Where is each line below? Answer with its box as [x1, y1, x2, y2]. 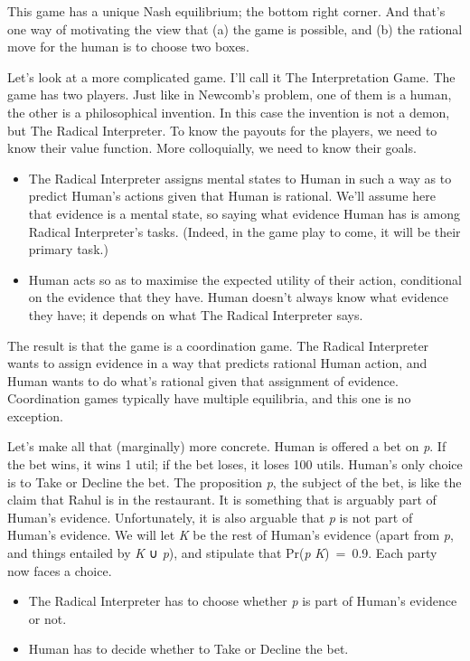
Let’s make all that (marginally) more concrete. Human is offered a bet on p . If [7, 437, 446, 456]
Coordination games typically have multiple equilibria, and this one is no [7, 389, 411, 408]
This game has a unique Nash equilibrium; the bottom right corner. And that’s [7, 2, 446, 20]
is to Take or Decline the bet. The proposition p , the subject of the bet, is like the [7, 472, 462, 491]
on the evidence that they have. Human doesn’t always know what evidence [28, 288, 448, 307]
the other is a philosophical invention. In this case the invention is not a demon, [7, 102, 450, 121]
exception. [7, 406, 63, 425]
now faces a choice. [7, 561, 112, 580]
